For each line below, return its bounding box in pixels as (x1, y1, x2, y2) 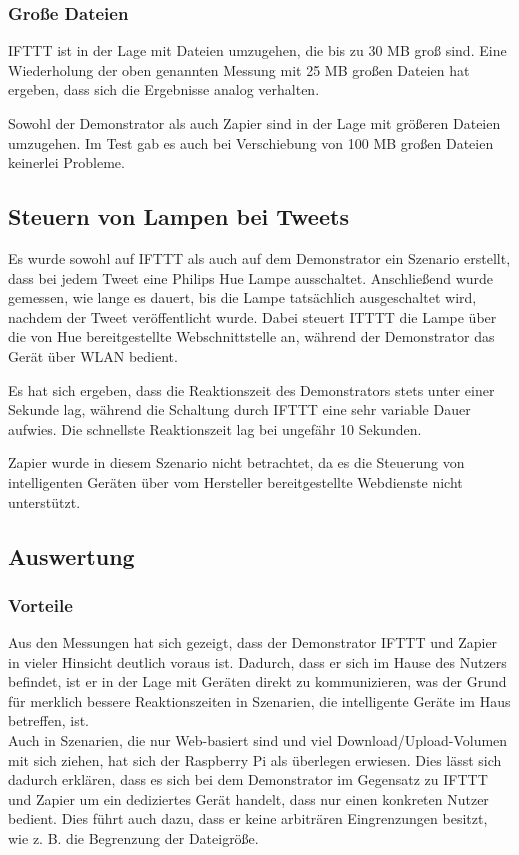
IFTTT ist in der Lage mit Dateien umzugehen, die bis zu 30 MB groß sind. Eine (8, 40, 507, 61)
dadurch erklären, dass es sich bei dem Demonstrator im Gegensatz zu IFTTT (8, 769, 488, 790)
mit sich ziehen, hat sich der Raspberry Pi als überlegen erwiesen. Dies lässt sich (8, 749, 502, 770)
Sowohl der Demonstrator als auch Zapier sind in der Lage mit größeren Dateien (8, 113, 501, 133)
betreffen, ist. (8, 710, 90, 731)
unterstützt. (8, 491, 81, 512)
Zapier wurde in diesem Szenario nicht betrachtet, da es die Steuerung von (8, 452, 465, 473)
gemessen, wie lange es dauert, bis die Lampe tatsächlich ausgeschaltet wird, (8, 287, 477, 308)
